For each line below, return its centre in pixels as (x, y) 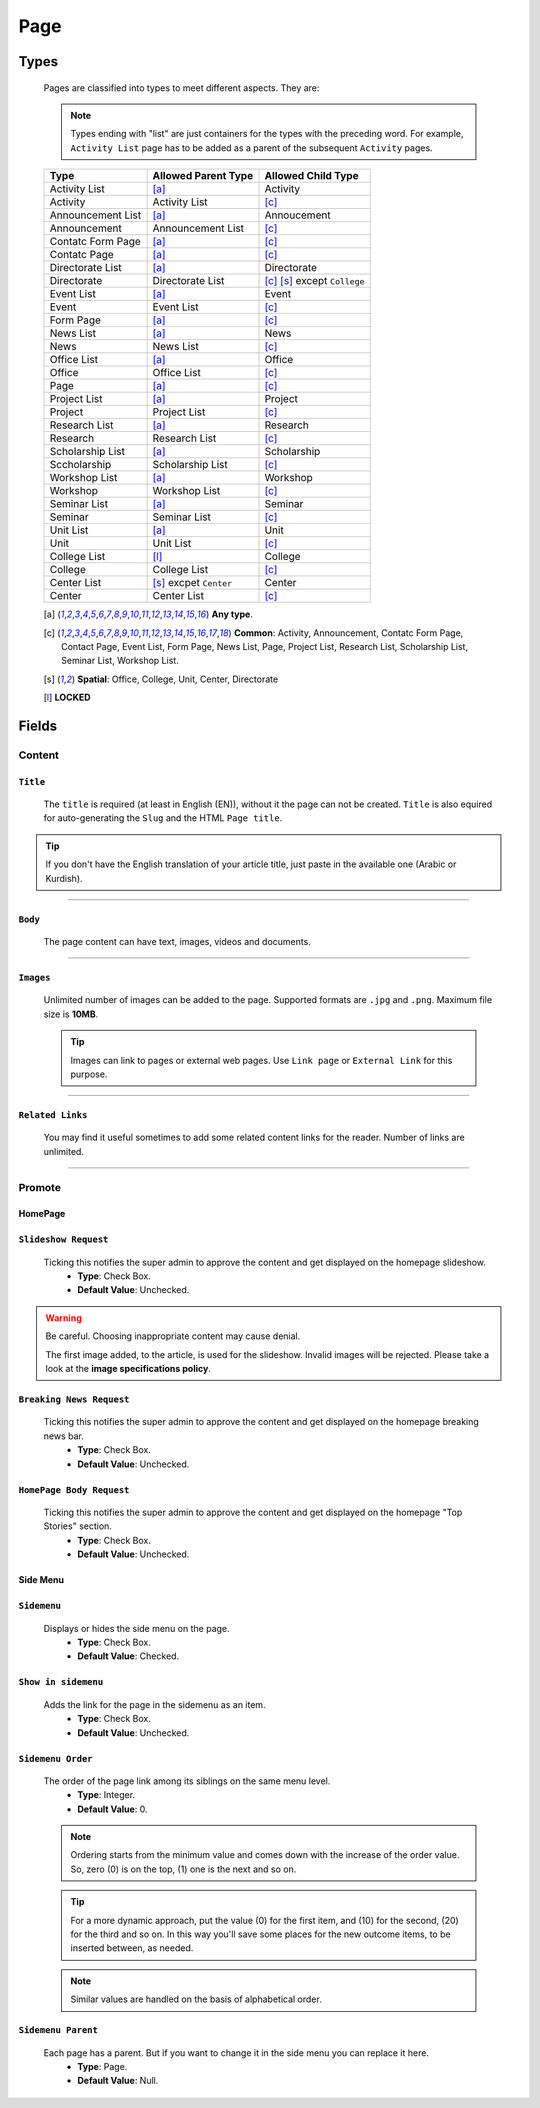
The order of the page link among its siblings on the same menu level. (187, 1781)
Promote (40, 1187)
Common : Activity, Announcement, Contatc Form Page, (348, 632)
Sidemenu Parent (58, 2030)
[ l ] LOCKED (67, 697)
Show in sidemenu (61, 1682)
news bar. (63, 1436)
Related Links (53, 1114)
